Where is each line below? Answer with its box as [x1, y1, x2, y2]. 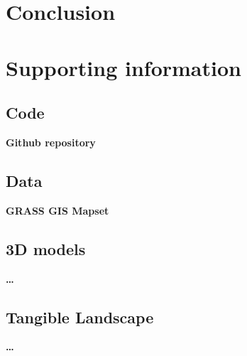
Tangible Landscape [6, 306, 154, 328]
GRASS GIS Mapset [6, 203, 109, 217]
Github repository [6, 134, 96, 149]
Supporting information [6, 53, 241, 82]
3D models [6, 237, 86, 259]
